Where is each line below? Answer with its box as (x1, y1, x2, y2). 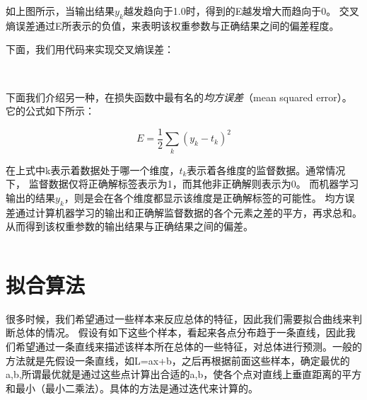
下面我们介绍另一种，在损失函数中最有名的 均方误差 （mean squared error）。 (6, 89, 352, 104)
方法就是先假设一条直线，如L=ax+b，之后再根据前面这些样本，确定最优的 (6, 353, 350, 367)
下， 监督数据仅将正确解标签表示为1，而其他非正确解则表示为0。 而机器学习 (6, 176, 359, 191)
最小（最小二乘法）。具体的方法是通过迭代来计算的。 (15, 380, 258, 395)
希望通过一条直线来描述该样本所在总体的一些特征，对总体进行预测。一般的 (15, 339, 362, 354)
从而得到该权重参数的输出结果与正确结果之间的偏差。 (6, 219, 253, 234)
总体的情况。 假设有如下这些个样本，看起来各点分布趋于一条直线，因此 (15, 325, 346, 340)
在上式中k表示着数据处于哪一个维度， (6, 162, 180, 177)
